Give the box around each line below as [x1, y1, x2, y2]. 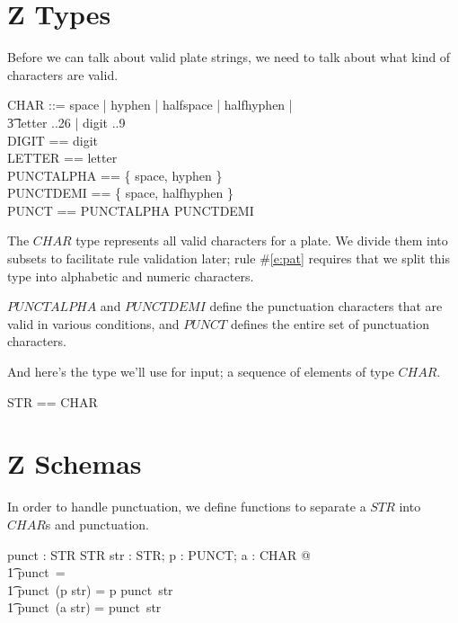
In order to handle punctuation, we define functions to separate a [7, 497, 366, 516]
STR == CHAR [7, 392, 98, 411]
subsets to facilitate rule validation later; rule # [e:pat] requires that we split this [7, 249, 450, 268]
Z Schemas [7, 445, 142, 482]
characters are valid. [7, 65, 119, 84]
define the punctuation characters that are [209, 297, 443, 316]
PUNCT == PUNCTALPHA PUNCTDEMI [7, 200, 254, 219]
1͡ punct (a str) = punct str [7, 598, 162, 617]
